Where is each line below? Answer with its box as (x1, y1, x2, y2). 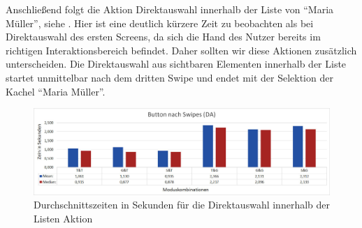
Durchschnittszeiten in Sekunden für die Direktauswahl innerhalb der (34, 197, 330, 212)
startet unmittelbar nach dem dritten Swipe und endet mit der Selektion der (6, 70, 333, 84)
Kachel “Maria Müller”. (6, 84, 106, 98)
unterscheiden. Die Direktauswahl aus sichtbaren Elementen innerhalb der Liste (6, 56, 347, 71)
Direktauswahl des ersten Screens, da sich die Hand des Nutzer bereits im (6, 29, 321, 44)
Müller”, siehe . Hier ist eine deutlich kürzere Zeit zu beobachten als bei (6, 15, 314, 30)
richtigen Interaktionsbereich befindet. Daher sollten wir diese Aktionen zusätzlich (6, 43, 357, 57)
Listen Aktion (34, 211, 93, 225)
